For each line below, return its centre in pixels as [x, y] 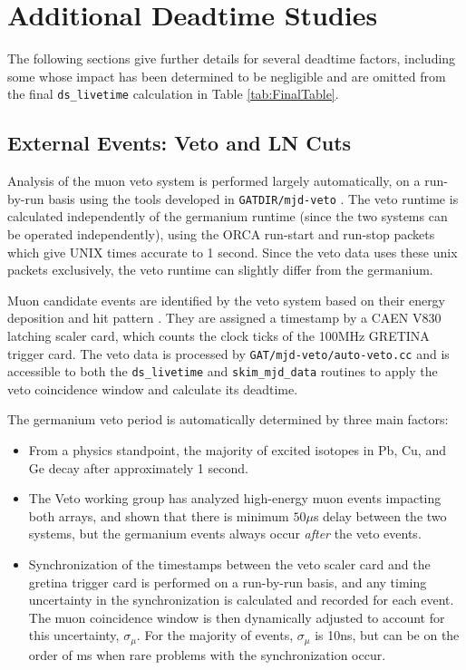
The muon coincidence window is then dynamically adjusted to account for [237, 617]
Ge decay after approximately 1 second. [138, 467]
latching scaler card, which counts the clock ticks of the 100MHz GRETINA [218, 335]
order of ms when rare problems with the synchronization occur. [207, 654]
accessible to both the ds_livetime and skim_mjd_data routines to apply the [223, 371]
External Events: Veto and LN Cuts [180, 143]
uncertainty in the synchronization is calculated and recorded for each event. [241, 600]
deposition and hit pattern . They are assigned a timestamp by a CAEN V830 [224, 318]
